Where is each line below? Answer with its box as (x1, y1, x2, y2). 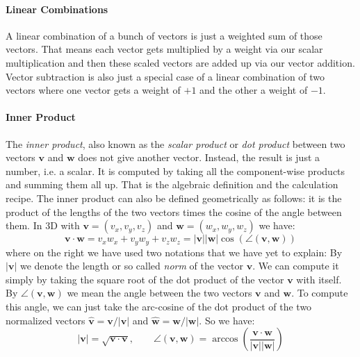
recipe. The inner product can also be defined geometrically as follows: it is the (6, 190, 342, 205)
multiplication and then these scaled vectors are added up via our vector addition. (6, 55, 355, 69)
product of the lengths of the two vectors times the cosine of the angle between (6, 204, 342, 219)
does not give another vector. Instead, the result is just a (78, 150, 320, 165)
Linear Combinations (6, 1, 108, 16)
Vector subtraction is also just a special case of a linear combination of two (6, 69, 325, 83)
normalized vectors (6, 313, 85, 327)
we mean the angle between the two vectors (67, 285, 252, 300)
